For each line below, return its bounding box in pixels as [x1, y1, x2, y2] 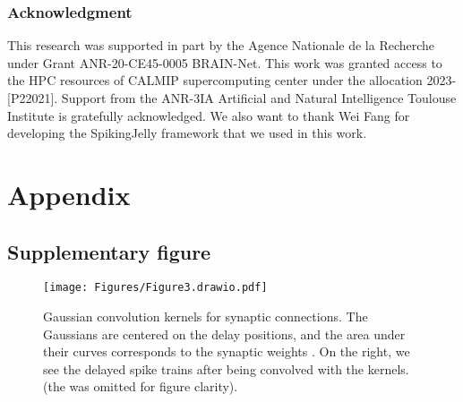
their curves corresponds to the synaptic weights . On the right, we [43, 342, 410, 361]
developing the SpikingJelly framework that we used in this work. [7, 124, 367, 142]
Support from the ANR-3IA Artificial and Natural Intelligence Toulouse [61, 89, 457, 107]
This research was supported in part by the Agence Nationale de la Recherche [7, 36, 435, 55]
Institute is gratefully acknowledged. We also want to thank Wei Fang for [7, 106, 410, 124]
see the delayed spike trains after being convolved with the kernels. [43, 359, 409, 378]
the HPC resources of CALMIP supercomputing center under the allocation [7, 71, 423, 90]
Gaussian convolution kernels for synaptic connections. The [43, 307, 368, 326]
